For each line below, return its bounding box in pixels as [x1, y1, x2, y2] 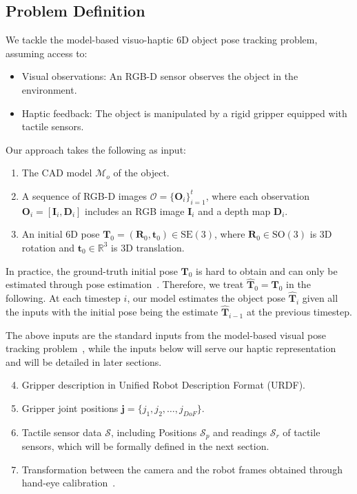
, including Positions [110, 424, 197, 439]
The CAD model [21, 165, 92, 180]
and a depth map [198, 203, 271, 218]
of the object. [113, 165, 170, 180]
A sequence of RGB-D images [21, 188, 147, 203]
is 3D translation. [111, 240, 185, 254]
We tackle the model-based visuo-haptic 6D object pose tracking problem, [6, 32, 318, 47]
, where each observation [205, 188, 309, 203]
